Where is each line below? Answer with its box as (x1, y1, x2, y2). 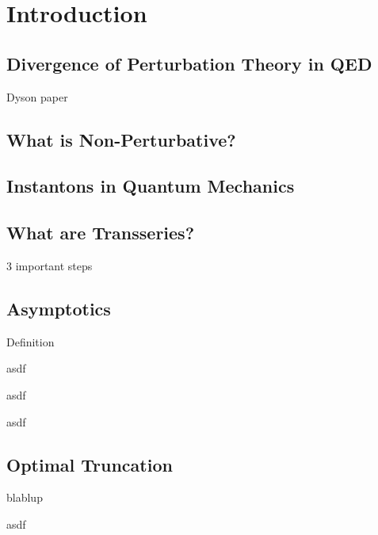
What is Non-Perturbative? (6, 127, 236, 151)
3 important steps (6, 257, 93, 273)
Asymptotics (6, 296, 111, 320)
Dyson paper (6, 88, 68, 105)
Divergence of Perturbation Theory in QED (6, 51, 372, 75)
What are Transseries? (6, 220, 195, 245)
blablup (6, 489, 43, 506)
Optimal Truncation (6, 452, 173, 476)
